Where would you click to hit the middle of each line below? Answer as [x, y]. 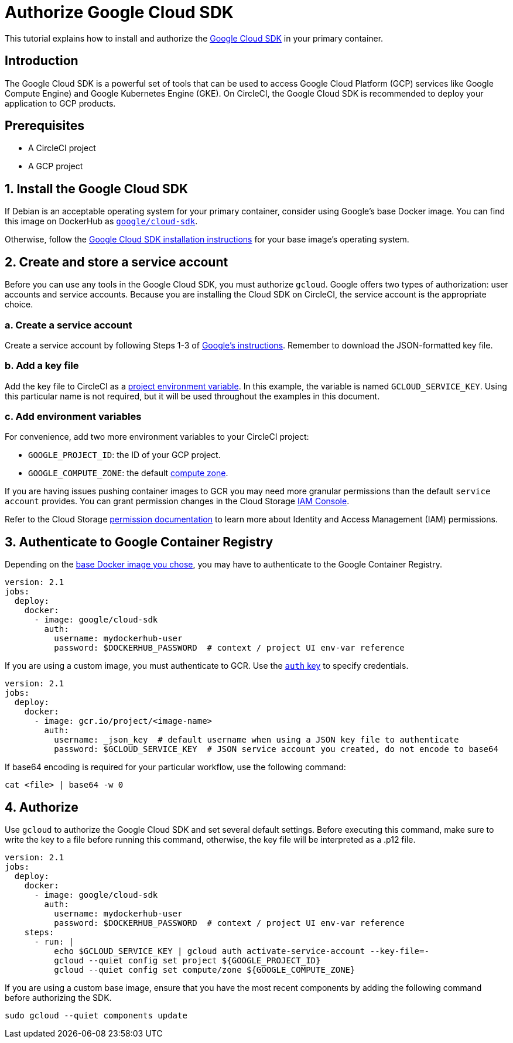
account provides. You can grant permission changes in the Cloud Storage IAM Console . [177, 501]
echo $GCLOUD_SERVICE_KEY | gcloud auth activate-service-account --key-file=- [242, 951]
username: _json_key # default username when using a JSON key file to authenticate [256, 740]
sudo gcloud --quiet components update [96, 1016]
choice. [19, 305]
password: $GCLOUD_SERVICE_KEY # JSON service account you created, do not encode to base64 [276, 749]
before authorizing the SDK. [58, 998]
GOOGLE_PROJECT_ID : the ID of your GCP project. [124, 455]
